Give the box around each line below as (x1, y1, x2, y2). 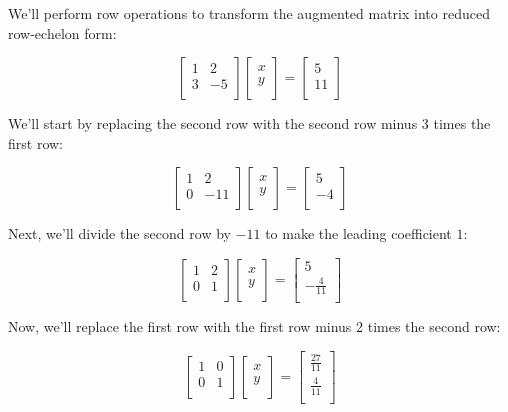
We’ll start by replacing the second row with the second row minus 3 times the (8, 113, 491, 134)
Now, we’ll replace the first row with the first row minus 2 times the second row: (8, 316, 501, 337)
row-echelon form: (8, 22, 117, 43)
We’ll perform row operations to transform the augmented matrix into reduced (8, 3, 490, 23)
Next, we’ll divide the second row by (8, 223, 231, 244)
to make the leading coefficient (265, 223, 452, 244)
